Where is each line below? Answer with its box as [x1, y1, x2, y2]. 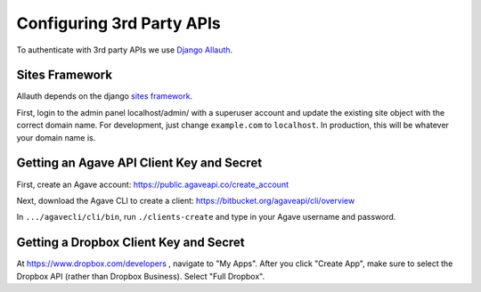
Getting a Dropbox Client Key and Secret [16, 235, 245, 250]
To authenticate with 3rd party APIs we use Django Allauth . [16, 45, 233, 55]
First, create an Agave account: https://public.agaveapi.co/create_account [16, 179, 289, 190]
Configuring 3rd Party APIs [16, 13, 222, 33]
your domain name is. [16, 132, 96, 142]
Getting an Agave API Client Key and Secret [16, 156, 263, 171]
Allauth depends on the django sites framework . [16, 91, 193, 101]
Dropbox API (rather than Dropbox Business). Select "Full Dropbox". [16, 271, 265, 281]
